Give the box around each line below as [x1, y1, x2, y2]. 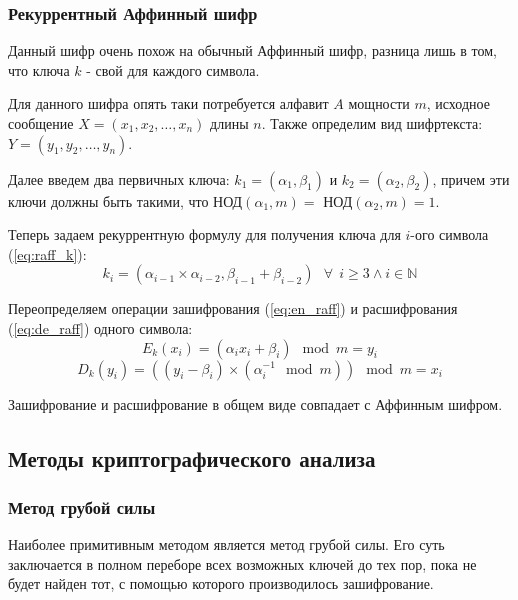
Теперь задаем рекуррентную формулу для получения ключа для [8, 224, 401, 245]
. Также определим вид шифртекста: [261, 113, 483, 133]
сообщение [8, 113, 74, 133]
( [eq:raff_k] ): [8, 243, 87, 264]
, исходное [426, 93, 490, 114]
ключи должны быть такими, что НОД [8, 190, 243, 211]
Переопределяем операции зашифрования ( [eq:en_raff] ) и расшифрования [8, 298, 458, 319]
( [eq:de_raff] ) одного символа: [8, 317, 193, 338]
